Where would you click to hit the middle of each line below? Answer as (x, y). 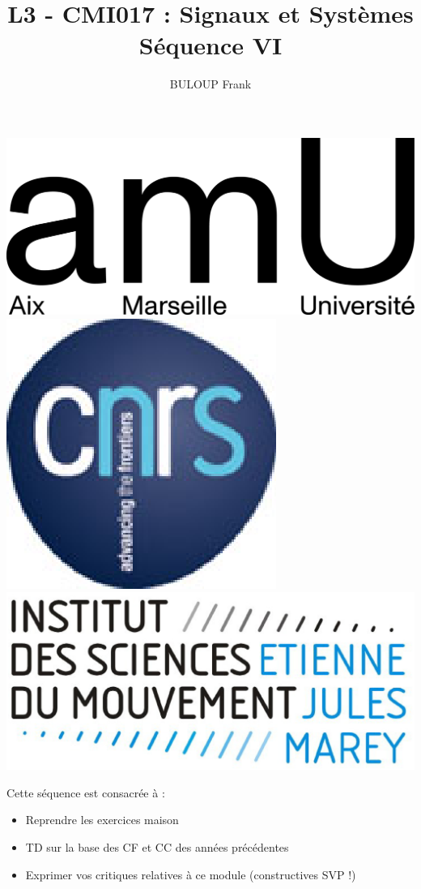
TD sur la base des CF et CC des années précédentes (157, 846)
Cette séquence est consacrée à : (86, 792)
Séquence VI (210, 45)
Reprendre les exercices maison (102, 820)
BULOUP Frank (210, 84)
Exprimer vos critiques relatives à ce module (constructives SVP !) (191, 874)
